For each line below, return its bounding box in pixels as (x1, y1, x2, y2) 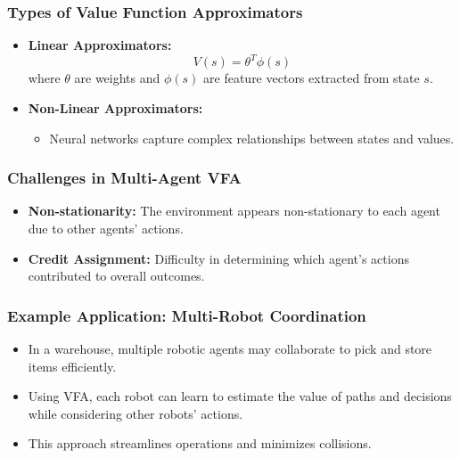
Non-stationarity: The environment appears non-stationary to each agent (28, 201, 440, 220)
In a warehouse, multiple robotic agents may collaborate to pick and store (28, 339, 432, 357)
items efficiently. (28, 356, 117, 375)
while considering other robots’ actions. (28, 404, 243, 422)
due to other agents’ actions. (28, 218, 184, 237)
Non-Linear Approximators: (28, 98, 203, 117)
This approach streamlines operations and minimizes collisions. (28, 434, 372, 453)
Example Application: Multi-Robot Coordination (7, 304, 366, 326)
